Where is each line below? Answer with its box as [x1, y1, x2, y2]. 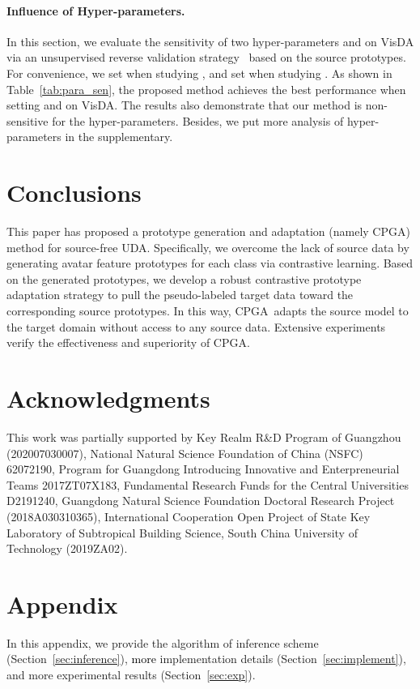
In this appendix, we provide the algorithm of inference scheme [6, 634, 319, 651]
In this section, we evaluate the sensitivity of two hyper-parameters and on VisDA [6, 32, 414, 49]
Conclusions [6, 176, 142, 209]
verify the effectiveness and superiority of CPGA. [6, 334, 250, 351]
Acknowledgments [6, 382, 210, 415]
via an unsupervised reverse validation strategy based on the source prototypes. [6, 49, 406, 66]
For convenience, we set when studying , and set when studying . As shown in [6, 64, 392, 81]
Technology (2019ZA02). [6, 540, 128, 557]
